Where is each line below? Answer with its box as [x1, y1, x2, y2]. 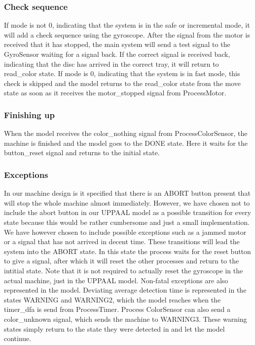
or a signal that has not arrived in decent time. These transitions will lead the [4, 236, 240, 247]
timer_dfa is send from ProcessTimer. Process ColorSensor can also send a [4, 304, 231, 314]
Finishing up [4, 108, 55, 121]
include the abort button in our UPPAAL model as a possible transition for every [4, 207, 251, 217]
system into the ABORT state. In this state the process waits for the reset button [4, 246, 251, 256]
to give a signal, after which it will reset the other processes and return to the [4, 256, 239, 266]
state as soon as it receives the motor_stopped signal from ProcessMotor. [4, 87, 226, 98]
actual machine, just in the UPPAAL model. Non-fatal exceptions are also [4, 275, 228, 285]
